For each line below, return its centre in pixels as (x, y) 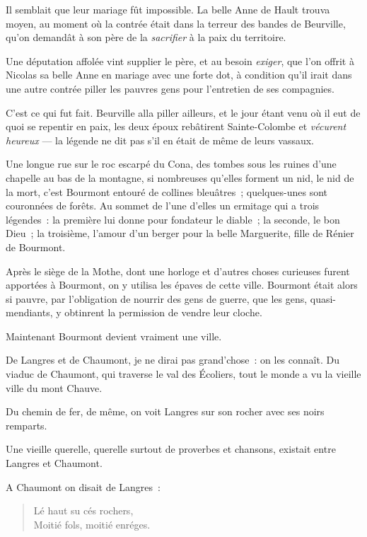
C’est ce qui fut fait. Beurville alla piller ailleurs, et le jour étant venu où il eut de (183, 112)
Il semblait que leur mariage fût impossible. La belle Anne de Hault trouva (168, 9)
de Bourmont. (36, 247)
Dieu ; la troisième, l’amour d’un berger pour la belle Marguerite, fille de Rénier (180, 233)
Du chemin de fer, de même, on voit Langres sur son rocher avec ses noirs (165, 411)
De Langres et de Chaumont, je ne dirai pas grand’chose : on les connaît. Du (173, 360)
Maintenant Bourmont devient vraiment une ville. (114, 336)
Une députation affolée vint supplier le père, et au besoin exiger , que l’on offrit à (180, 60)
